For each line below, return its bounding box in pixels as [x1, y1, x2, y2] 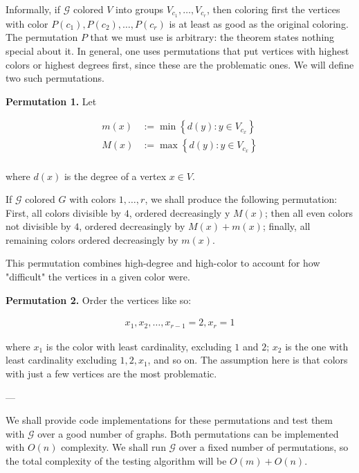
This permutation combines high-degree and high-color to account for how [6, 256, 320, 270]
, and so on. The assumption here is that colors [147, 352, 348, 367]
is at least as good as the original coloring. [169, 16, 349, 30]
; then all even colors [265, 205, 353, 220]
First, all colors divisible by [6, 205, 121, 220]
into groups [116, 2, 164, 16]
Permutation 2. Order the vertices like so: [6, 292, 192, 307]
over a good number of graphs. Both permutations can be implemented [37, 426, 339, 440]
